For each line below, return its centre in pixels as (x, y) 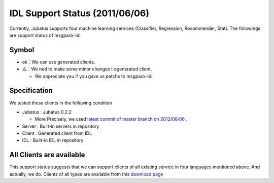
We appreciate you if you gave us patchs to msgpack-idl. (94, 76)
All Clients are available (47, 155)
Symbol (22, 50)
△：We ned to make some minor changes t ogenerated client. (87, 69)
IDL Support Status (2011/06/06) (79, 13)
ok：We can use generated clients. (59, 62)
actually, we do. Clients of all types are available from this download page (86, 174)
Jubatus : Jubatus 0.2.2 (47, 112)
